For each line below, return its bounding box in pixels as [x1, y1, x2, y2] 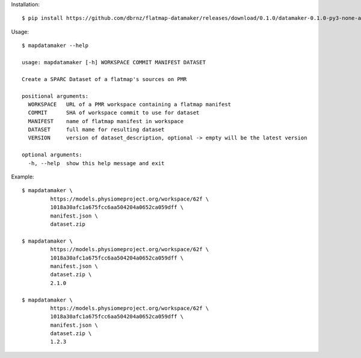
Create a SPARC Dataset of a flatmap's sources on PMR [22, 76, 187, 82]
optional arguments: [22, 151, 82, 159]
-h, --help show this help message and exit [28, 160, 165, 166]
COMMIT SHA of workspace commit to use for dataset [28, 109, 200, 117]
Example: [11, 173, 34, 180]
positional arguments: [22, 93, 89, 99]
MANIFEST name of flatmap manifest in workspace [28, 118, 184, 124]
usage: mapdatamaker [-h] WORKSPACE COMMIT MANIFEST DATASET [22, 59, 206, 65]
